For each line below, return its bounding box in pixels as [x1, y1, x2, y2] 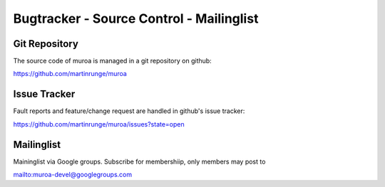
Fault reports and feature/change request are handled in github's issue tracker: [13, 107, 245, 115]
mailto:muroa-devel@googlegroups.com [13, 171, 132, 179]
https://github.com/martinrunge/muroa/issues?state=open [13, 119, 185, 128]
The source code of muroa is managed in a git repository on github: [13, 57, 212, 65]
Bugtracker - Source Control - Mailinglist [13, 11, 259, 26]
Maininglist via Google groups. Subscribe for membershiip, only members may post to [13, 157, 266, 166]
